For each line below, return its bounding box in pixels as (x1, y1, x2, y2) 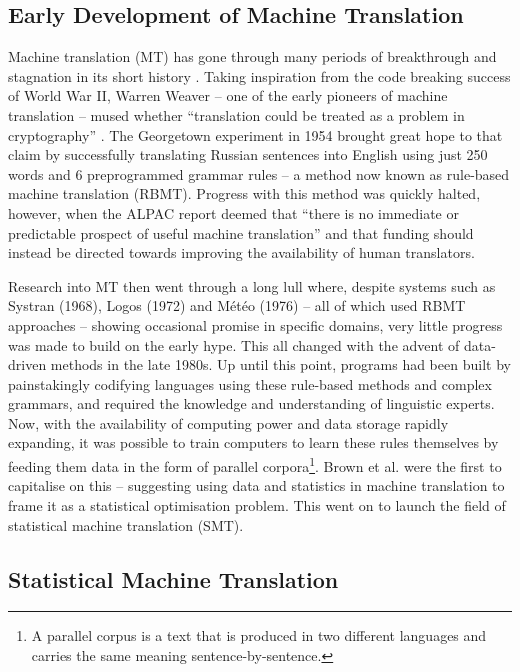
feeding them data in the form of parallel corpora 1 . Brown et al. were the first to (8, 453, 502, 476)
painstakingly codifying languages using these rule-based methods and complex (8, 373, 492, 394)
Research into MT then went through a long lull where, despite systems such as (8, 275, 496, 296)
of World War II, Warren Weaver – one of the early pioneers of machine (8, 85, 448, 106)
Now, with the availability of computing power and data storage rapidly (8, 412, 449, 433)
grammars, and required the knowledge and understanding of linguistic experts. (8, 393, 495, 414)
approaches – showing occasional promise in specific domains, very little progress (8, 314, 503, 335)
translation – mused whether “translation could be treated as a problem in (8, 104, 465, 125)
